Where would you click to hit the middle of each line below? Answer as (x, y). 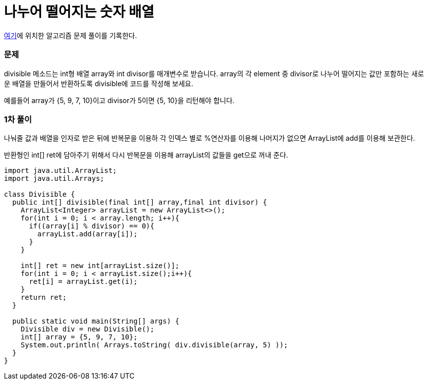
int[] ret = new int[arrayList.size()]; (100, 266)
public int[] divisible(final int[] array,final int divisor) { (140, 202)
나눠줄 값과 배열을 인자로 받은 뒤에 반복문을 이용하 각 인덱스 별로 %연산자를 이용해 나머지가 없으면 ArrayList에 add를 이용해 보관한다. (210, 138)
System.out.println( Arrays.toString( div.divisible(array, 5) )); (154, 345)
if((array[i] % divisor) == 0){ (92, 226)
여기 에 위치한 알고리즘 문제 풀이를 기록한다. (71, 35)
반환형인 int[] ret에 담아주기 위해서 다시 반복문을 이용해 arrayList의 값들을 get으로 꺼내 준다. (146, 155)
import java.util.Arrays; (54, 179)
